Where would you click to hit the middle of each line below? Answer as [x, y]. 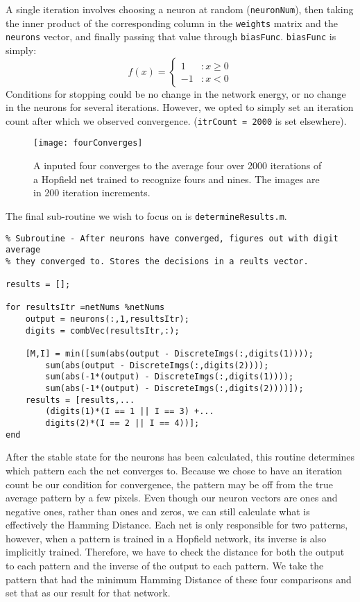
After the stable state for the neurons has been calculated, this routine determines [180, 457]
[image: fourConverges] [88, 143]
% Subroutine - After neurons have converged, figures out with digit [172, 238]
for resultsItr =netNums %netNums [85, 308]
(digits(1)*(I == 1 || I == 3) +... [130, 412]
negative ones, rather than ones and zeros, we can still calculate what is [158, 511]
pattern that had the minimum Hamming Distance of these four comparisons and [179, 579]
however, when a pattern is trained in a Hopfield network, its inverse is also [166, 538]
